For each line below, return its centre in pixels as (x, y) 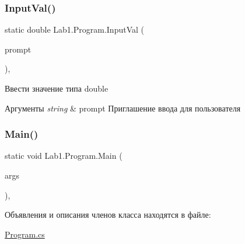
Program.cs (25, 234)
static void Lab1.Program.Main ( (64, 156)
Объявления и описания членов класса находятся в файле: (108, 215)
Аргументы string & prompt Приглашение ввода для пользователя (123, 108)
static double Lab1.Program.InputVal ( (74, 29)
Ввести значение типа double (57, 88)
